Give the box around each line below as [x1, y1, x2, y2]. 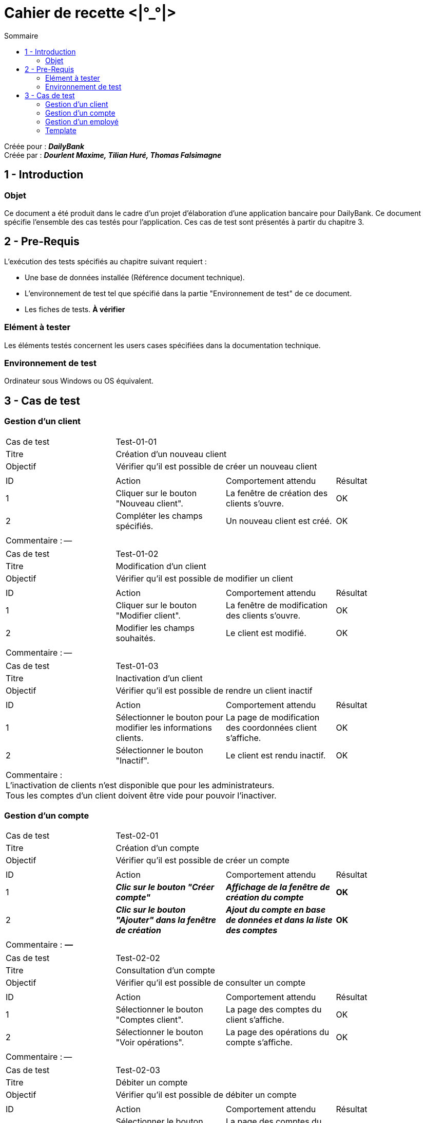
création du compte [226, 892, 304, 903]
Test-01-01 [115, 436, 157, 447]
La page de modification [226, 712, 320, 722]
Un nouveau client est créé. [226, 515, 332, 526]
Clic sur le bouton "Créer [115, 882, 215, 893]
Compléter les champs [115, 510, 203, 521]
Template [45, 125, 76, 135]
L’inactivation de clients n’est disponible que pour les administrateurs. [6, 780, 275, 790]
